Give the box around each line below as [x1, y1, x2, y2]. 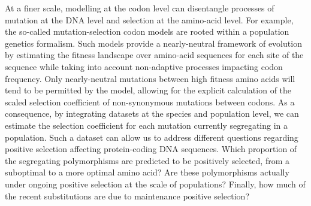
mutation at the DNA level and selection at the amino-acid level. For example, [5, 13, 294, 26]
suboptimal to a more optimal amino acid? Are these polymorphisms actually [5, 166, 289, 178]
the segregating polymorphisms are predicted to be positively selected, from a [5, 154, 290, 166]
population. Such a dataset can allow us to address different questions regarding [5, 131, 298, 143]
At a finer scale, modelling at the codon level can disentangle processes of [5, 2, 274, 14]
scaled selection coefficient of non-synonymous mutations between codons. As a [5, 95, 295, 108]
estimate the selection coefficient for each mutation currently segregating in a [5, 119, 288, 131]
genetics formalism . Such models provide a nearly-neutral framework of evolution [5, 37, 302, 49]
